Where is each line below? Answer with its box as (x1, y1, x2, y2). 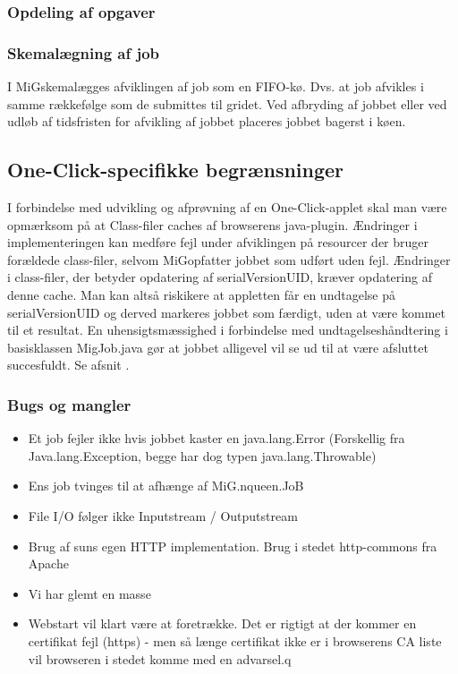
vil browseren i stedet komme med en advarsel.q (28, 649, 292, 668)
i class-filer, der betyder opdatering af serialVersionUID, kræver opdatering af (7, 268, 432, 286)
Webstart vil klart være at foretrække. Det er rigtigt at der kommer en (28, 614, 417, 633)
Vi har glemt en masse (28, 584, 151, 602)
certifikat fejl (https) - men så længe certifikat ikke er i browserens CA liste (28, 631, 442, 650)
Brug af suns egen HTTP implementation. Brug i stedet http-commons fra (28, 536, 437, 555)
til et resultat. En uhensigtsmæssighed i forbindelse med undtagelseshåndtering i (7, 320, 448, 339)
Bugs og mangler (7, 393, 131, 415)
